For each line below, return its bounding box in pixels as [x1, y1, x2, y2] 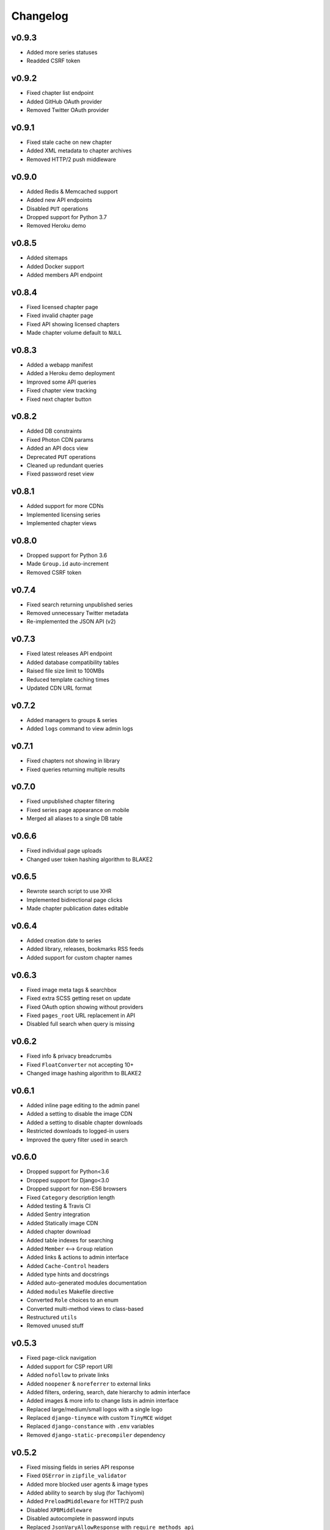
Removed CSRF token [26, 569, 82, 576]
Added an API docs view [26, 444, 89, 452]
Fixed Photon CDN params [26, 436, 94, 443]
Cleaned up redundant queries [26, 462, 104, 469]
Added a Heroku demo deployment [26, 370, 116, 377]
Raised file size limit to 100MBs [26, 667, 105, 674]
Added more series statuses [26, 49, 98, 56]
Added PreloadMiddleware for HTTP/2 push [26, 1498, 144, 1505]
